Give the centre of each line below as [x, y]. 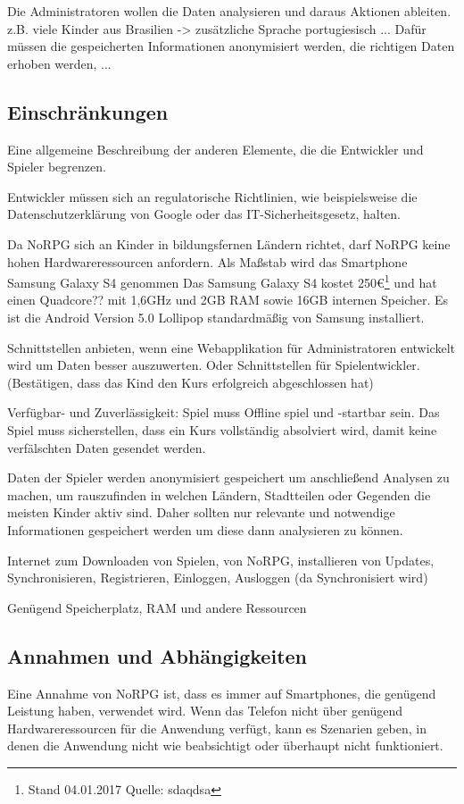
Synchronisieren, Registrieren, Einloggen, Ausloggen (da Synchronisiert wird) [218, 578]
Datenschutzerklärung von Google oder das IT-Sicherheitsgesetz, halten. [204, 214]
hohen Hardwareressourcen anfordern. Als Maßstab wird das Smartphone [207, 261]
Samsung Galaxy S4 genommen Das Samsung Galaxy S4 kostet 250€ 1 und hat [222, 281]
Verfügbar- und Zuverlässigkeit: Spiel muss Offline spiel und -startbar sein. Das [224, 412]
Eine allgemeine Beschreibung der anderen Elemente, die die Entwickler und [215, 149]
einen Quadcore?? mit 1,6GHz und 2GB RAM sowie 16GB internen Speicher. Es [228, 300]
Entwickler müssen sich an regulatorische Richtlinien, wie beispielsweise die [212, 196]
